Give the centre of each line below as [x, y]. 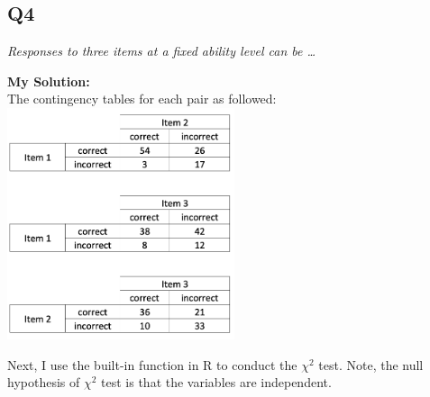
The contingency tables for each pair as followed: [142, 99]
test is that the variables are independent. [216, 382]
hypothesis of [44, 382]
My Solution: [49, 81]
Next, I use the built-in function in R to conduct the [152, 364]
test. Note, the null [371, 364]
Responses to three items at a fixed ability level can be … [162, 51]
